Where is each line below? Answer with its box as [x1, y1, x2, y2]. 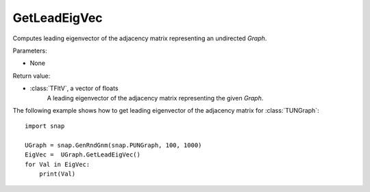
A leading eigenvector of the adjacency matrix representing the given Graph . [47, 94, 264, 102]
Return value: [12, 72, 51, 80]
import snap [25, 122, 65, 130]
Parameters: [12, 46, 47, 55]
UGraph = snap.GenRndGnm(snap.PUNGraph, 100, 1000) [25, 141, 202, 150]
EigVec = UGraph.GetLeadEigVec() [25, 151, 140, 159]
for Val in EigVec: [25, 161, 90, 168]
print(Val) [38, 170, 76, 178]
